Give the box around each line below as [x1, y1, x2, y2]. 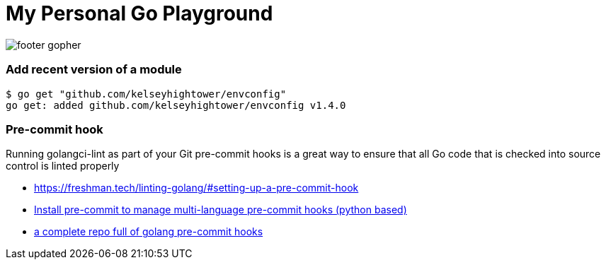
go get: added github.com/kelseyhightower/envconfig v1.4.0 [6, 99, 346, 111]
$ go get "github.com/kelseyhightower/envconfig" [6, 88, 287, 100]
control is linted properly [6, 160, 120, 172]
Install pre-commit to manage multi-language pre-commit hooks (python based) [34, 204, 407, 216]
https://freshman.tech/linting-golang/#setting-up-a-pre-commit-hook [34, 182, 359, 194]
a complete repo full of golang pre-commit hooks [34, 225, 263, 238]
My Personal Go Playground [6, 1, 273, 25]
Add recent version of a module [6, 62, 182, 77]
